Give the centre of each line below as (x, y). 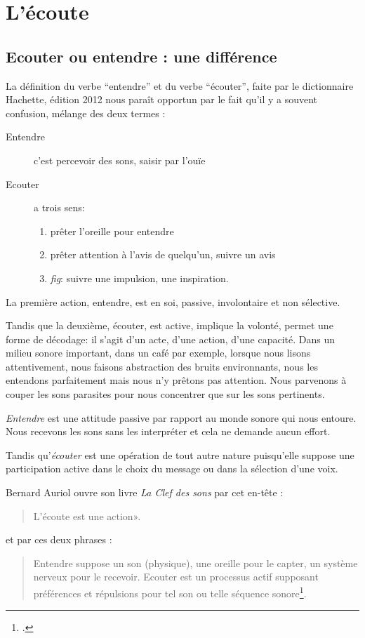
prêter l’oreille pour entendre (112, 231)
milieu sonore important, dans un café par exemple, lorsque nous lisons (158, 353)
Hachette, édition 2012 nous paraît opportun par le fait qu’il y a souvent (162, 99)
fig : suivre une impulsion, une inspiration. (139, 278)
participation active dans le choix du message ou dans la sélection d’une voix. (172, 468)
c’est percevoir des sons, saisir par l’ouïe (120, 160)
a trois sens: (59, 207)
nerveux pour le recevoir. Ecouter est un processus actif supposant (176, 577)
